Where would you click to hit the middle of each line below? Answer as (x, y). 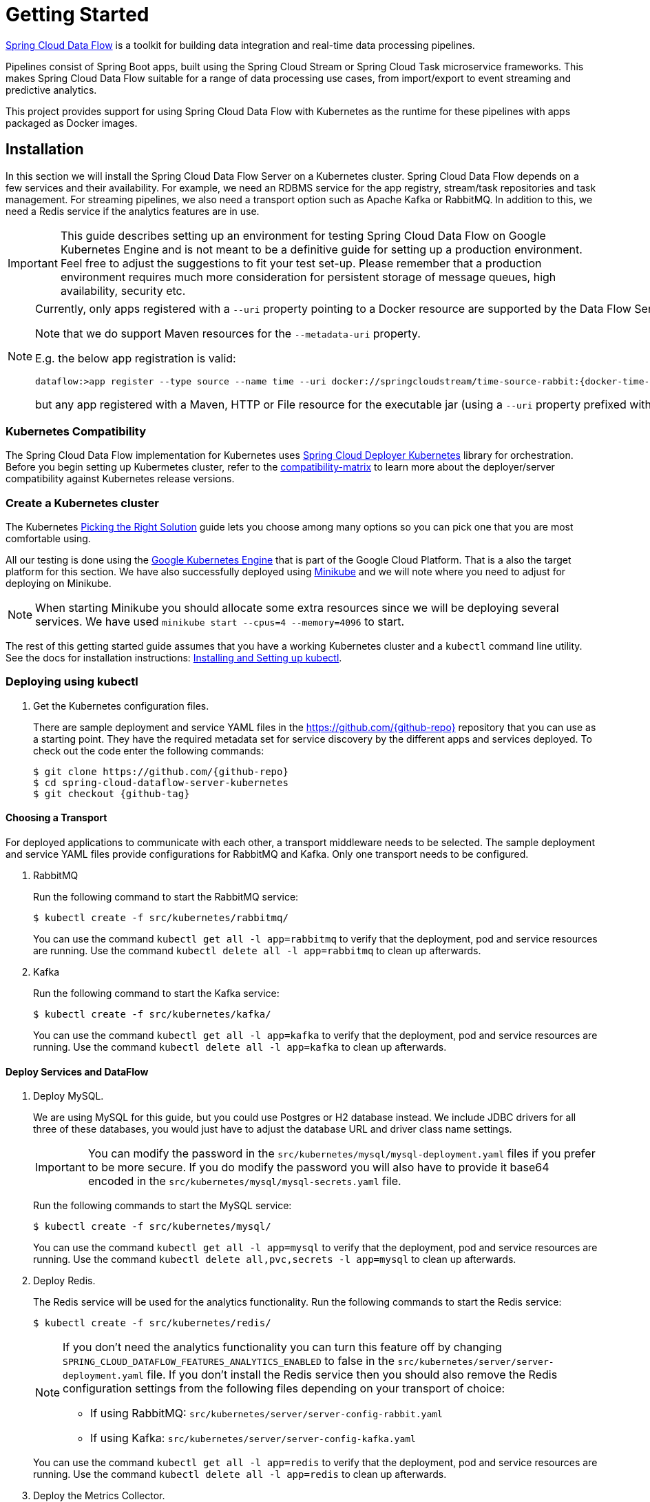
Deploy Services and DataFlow (77, 1071)
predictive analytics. (51, 90)
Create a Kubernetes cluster (83, 503)
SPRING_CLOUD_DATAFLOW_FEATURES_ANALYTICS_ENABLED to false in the (229, 1361)
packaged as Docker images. (72, 123)
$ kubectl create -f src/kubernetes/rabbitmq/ (161, 918)
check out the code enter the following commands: (149, 750)
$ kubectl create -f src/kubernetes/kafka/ (152, 1015)
